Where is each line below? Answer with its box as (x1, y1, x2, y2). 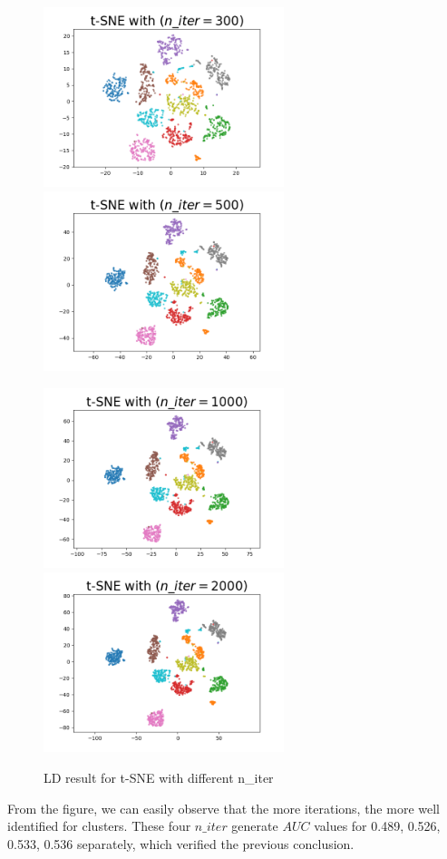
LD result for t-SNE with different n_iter (44, 768, 274, 787)
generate (231, 816, 278, 835)
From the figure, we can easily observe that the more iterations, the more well (7, 798, 440, 817)
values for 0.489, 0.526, (314, 816, 441, 835)
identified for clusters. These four (7, 816, 191, 835)
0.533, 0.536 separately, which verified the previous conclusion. (7, 834, 355, 853)
